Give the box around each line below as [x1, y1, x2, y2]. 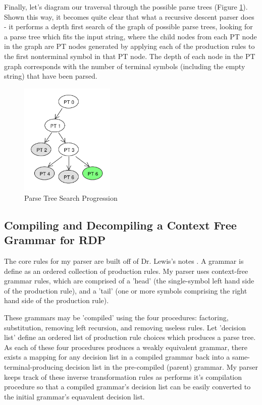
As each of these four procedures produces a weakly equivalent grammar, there [4, 341, 247, 352]
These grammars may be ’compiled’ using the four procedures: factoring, [4, 312, 229, 322]
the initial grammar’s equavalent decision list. [4, 391, 145, 401]
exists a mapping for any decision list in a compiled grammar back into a [4, 352, 230, 362]
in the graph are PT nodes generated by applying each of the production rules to [4, 41, 255, 51]
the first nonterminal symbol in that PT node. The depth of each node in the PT [4, 50, 255, 61]
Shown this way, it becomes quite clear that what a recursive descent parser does [4, 11, 254, 22]
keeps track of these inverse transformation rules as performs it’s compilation [4, 371, 242, 382]
